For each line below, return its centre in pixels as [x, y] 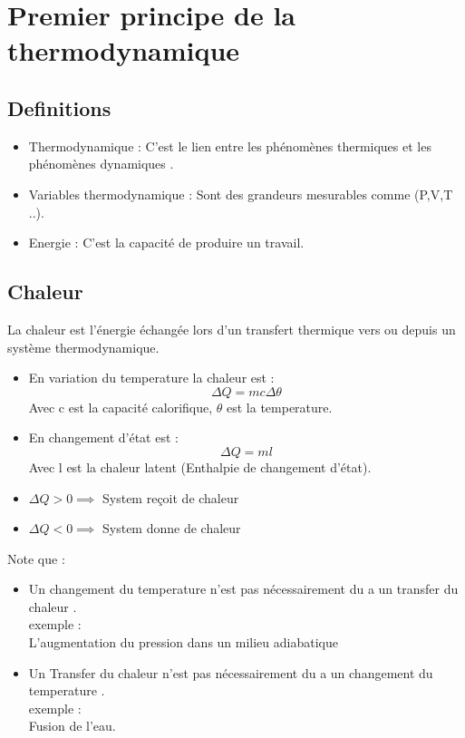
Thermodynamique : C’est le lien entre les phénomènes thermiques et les [230, 146]
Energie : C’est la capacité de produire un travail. [166, 243]
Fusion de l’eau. [72, 726]
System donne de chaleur [172, 528]
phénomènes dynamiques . [101, 164]
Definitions [59, 107]
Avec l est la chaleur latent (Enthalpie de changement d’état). [200, 466]
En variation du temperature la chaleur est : [151, 378]
